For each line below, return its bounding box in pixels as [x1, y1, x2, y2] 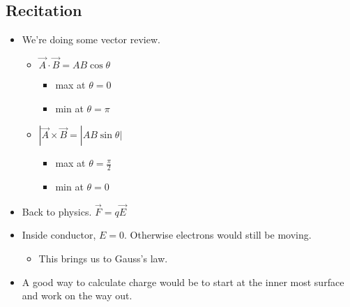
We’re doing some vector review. [22, 32, 160, 47]
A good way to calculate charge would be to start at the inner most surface [22, 274, 344, 289]
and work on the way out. [22, 288, 132, 303]
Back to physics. [22, 204, 92, 218]
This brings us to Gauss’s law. [38, 251, 168, 266]
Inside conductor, [22, 227, 96, 242]
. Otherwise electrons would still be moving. [123, 227, 312, 242]
